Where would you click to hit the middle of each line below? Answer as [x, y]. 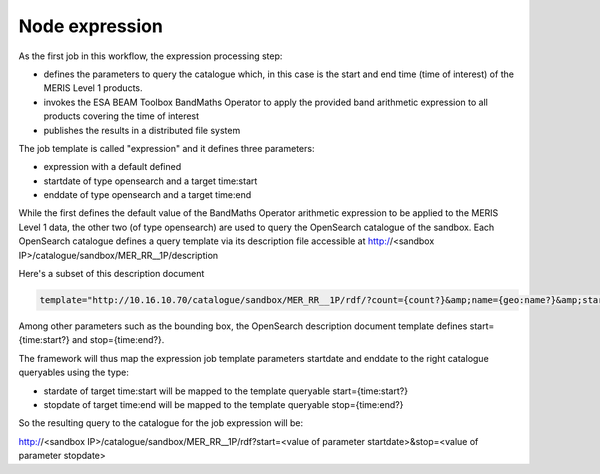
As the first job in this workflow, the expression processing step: [150, 56]
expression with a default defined [112, 167]
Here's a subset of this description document [111, 274]
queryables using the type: [73, 372]
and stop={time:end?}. [118, 340]
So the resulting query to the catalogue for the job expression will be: [161, 423]
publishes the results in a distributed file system [142, 130]
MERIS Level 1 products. [93, 88]
